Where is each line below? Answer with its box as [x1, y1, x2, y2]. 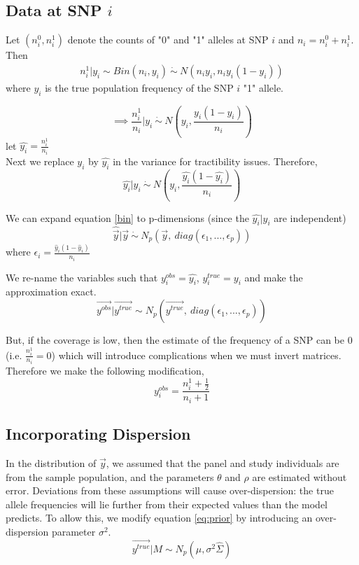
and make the [244, 270, 303, 284]
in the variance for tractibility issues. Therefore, [113, 153, 318, 168]
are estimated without [252, 469, 347, 484]
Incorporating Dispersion [6, 423, 191, 445]
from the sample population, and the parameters [6, 469, 214, 484]
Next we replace [6, 153, 74, 168]
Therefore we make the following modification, [6, 363, 204, 377]
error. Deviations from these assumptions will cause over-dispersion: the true [6, 483, 334, 498]
